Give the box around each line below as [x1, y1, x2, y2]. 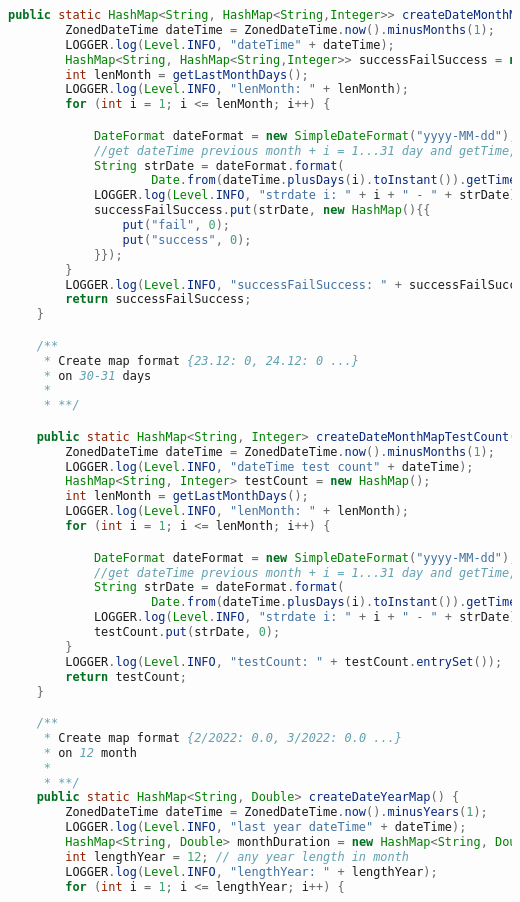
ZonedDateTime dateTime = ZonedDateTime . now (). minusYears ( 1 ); [65, 805, 488, 820]
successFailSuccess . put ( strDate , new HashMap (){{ [93, 203, 431, 218]
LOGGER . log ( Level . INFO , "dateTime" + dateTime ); [65, 37, 395, 52]
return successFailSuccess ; [65, 292, 252, 307]
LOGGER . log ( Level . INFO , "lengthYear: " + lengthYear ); [65, 864, 438, 879]
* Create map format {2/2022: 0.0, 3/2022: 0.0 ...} [43, 730, 402, 745]
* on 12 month [43, 745, 137, 760]
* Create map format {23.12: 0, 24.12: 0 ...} [43, 353, 359, 368]
